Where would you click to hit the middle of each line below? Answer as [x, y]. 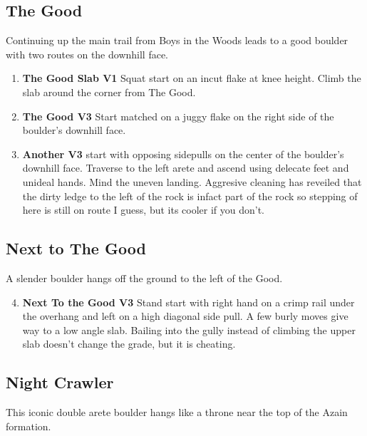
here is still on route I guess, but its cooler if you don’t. [144, 210]
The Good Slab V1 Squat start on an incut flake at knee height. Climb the [192, 78]
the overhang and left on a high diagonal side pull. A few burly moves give [185, 316]
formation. [29, 426]
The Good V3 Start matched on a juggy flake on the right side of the [178, 116]
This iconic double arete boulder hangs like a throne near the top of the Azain [177, 412]
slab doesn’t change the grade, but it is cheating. [129, 344]
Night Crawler [60, 382]
